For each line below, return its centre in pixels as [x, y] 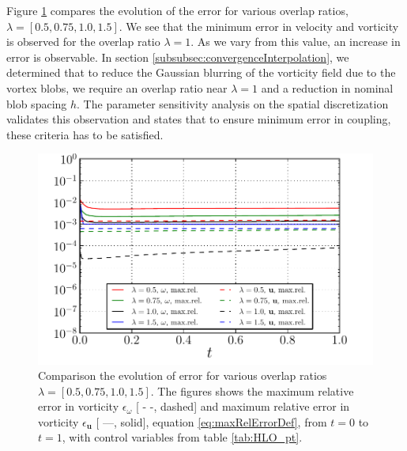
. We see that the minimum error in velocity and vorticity [259, 26]
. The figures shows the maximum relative [252, 390]
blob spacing [37, 103]
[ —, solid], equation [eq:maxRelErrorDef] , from [211, 421]
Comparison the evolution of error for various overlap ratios [183, 375]
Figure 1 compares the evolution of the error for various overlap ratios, [177, 10]
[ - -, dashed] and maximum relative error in [243, 406]
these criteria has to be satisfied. [85, 134]
